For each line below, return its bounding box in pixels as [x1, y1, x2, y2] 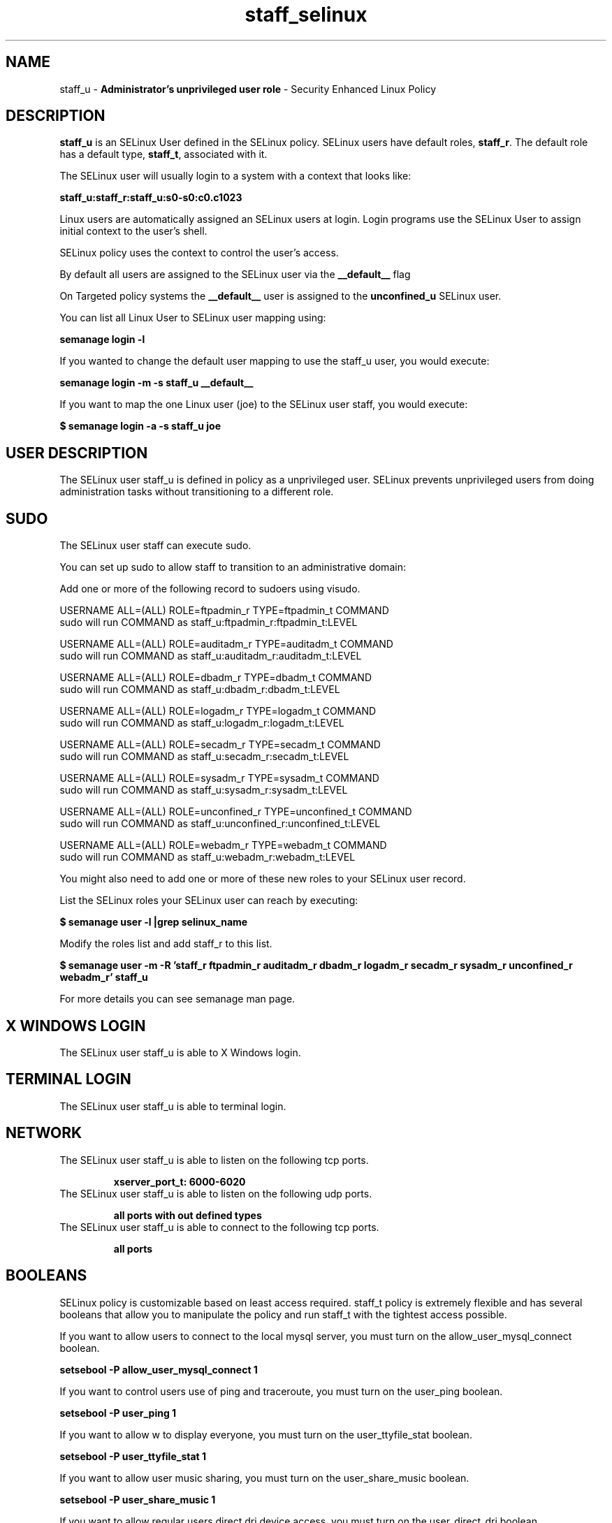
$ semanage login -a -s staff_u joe [59, 420, 221, 432]
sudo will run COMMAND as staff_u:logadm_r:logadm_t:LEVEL [59, 717, 344, 729]
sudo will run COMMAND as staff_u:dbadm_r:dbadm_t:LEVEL [59, 683, 340, 696]
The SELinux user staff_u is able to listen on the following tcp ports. [59, 1153, 369, 1166]
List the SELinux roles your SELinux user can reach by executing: [59, 894, 358, 907]
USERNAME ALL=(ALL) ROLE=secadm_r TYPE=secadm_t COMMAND [59, 738, 381, 751]
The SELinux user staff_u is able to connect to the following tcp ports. [59, 1220, 379, 1233]
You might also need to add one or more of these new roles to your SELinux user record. [59, 873, 466, 885]
